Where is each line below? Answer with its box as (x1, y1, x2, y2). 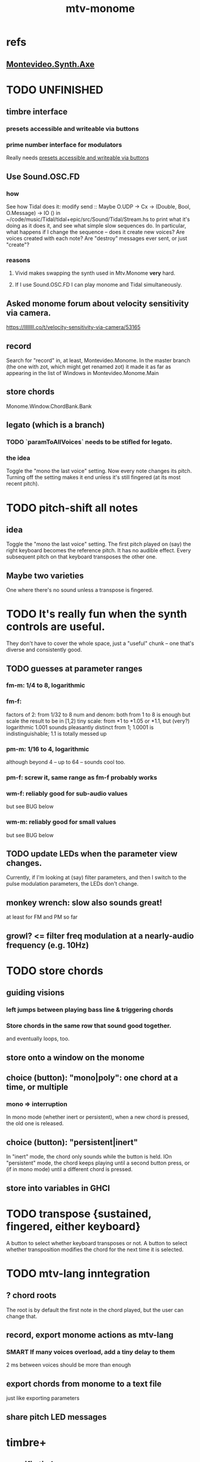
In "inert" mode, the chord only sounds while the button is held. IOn (6, 1153, 172, 1160)
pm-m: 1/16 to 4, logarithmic (6, 745, 90, 753)
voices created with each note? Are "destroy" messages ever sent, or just (6, 235, 187, 242)
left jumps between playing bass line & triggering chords (6, 1006, 174, 1014)
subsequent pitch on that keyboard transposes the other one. (6, 553, 157, 560)
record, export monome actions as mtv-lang (6, 1330, 174, 1340)
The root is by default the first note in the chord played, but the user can (6, 1306, 184, 1313)
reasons (6, 256, 31, 264)
